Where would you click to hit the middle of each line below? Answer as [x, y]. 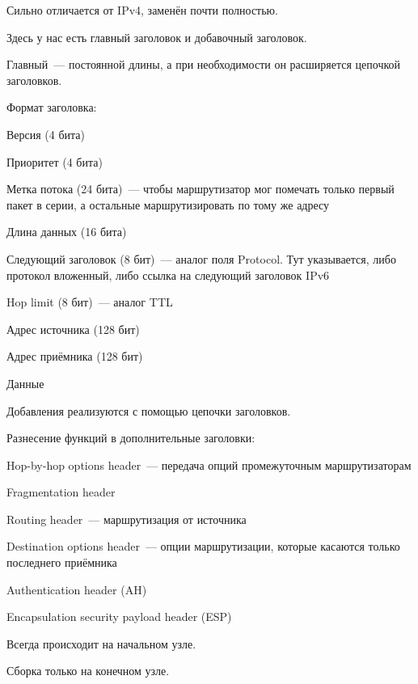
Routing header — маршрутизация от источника [127, 519]
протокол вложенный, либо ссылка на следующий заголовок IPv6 [168, 274]
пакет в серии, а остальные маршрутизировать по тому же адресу [168, 204]
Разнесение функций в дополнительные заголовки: [131, 438]
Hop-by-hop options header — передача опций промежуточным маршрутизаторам [209, 464]
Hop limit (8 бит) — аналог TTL [90, 302]
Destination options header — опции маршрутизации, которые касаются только [203, 546]
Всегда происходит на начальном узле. [101, 643]
